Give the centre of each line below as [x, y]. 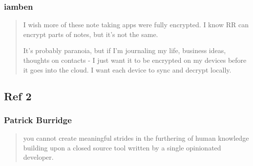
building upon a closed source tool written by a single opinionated [122, 147]
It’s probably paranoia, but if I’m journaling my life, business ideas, [125, 50]
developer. [38, 157]
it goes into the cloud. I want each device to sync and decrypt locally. [127, 69]
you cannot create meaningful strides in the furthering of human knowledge [136, 138]
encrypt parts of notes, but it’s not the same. [91, 34]
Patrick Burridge [38, 120]
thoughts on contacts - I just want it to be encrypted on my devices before [135, 60]
